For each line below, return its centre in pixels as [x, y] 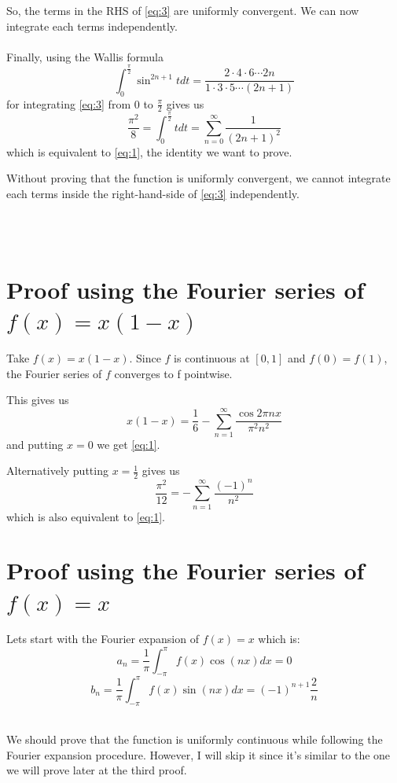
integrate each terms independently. [92, 26]
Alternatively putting [57, 471]
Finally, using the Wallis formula [85, 56]
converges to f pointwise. [173, 373]
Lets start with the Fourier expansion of [103, 639]
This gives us [38, 400]
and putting [35, 444]
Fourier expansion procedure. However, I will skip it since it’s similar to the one [198, 754]
